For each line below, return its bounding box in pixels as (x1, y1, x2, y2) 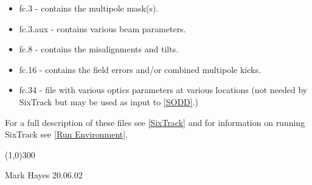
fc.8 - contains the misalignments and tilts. (19, 43, 179, 55)
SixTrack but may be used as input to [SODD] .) (19, 95, 199, 108)
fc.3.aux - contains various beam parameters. (19, 22, 186, 35)
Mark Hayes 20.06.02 (5, 169, 83, 181)
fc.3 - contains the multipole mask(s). (19, 2, 159, 14)
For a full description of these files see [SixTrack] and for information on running (5, 116, 305, 128)
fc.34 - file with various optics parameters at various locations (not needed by (19, 83, 308, 96)
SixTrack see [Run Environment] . (5, 128, 128, 141)
